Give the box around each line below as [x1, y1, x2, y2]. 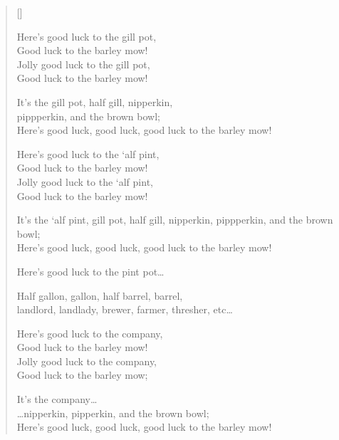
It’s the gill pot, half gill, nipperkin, [16, 94, 173, 109]
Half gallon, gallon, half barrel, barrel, [16, 288, 183, 303]
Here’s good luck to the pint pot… [16, 263, 165, 278]
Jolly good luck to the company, [16, 353, 157, 368]
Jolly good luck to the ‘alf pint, [16, 174, 153, 189]
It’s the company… [16, 392, 98, 407]
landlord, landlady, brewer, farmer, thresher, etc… [16, 302, 233, 317]
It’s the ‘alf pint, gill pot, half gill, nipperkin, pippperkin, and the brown [16, 212, 333, 227]
